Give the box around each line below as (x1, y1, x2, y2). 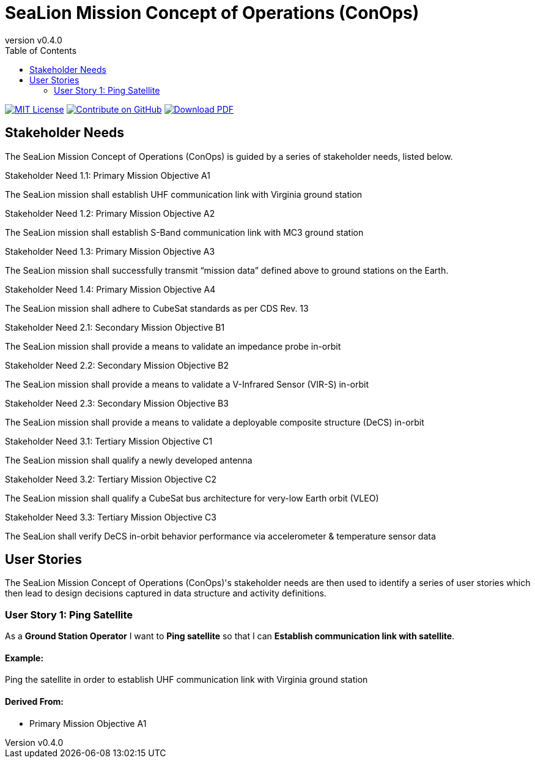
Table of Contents (5, 45, 77, 56)
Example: (5, 652, 44, 663)
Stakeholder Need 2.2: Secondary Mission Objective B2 (5, 359, 229, 370)
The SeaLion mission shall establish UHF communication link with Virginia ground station (5, 189, 363, 200)
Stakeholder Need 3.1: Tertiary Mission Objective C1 (5, 435, 213, 446)
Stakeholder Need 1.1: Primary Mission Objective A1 (5, 170, 210, 181)
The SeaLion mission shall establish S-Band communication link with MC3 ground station (5, 227, 364, 238)
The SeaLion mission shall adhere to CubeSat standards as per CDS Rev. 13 (5, 303, 309, 314)
